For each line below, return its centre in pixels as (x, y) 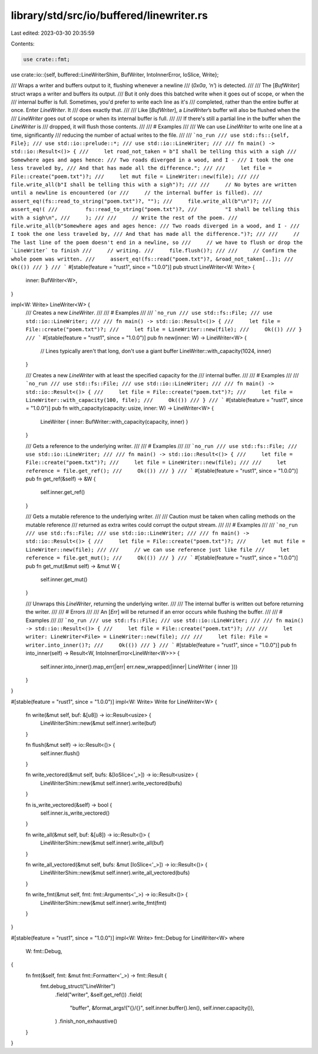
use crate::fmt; (47, 59)
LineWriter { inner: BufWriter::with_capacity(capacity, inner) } (114, 421)
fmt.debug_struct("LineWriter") (78, 986)
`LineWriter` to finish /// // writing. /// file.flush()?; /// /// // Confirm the (154, 251)
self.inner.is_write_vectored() (75, 813)
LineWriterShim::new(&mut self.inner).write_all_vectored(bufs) (115, 873)
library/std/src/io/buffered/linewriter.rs (110, 15)
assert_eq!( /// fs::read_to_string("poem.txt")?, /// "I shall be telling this (155, 210)
